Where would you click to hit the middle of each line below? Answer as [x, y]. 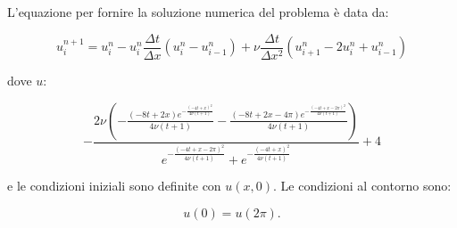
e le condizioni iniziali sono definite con [114, 186]
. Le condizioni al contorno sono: [362, 186]
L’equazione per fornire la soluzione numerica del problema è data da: [198, 12]
